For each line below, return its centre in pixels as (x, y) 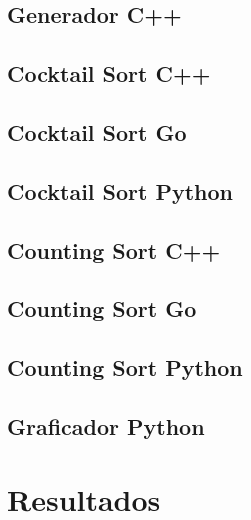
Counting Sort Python (125, 367)
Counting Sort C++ (114, 249)
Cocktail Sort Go (97, 131)
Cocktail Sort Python (120, 190)
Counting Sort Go (102, 308)
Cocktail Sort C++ (109, 73)
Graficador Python (106, 425)
